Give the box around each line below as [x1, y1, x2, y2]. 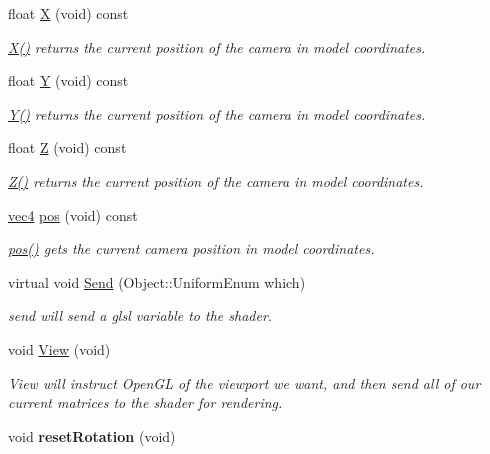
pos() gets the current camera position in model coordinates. [8, 238, 375, 259]
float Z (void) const [8, 137, 127, 158]
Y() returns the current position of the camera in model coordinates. [8, 103, 426, 124]
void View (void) [8, 338, 111, 359]
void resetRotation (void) [8, 425, 176, 446]
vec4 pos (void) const [8, 204, 138, 225]
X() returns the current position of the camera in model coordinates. [8, 36, 426, 57]
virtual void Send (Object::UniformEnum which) [8, 271, 306, 292]
